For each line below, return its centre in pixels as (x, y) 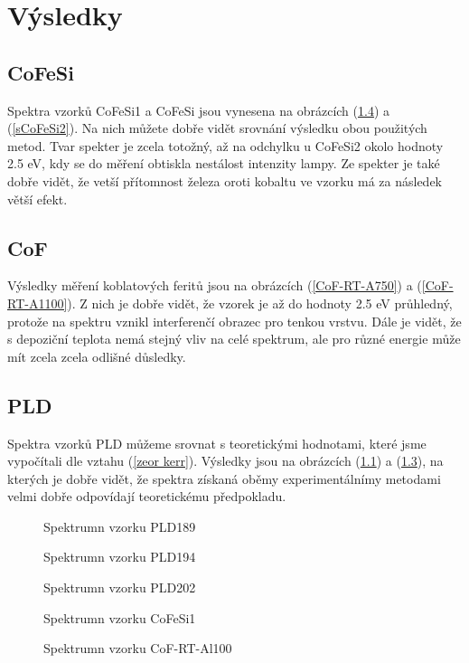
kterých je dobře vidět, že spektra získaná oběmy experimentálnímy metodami (224, 478)
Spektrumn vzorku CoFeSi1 (120, 617)
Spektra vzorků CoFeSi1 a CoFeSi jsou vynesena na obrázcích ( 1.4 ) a (199, 110)
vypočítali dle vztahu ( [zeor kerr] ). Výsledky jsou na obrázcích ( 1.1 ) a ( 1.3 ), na (225, 461)
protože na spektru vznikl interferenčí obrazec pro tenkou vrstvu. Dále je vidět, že (234, 321)
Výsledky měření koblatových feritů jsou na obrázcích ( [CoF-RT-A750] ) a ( (215, 285)
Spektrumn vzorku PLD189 (120, 526)
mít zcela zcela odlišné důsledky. (97, 356)
